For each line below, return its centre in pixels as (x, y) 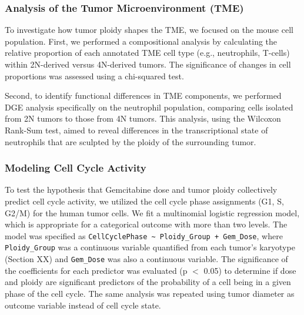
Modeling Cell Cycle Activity (76, 168)
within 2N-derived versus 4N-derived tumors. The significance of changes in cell (148, 64)
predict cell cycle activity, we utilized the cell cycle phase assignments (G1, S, (144, 201)
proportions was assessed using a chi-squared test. (94, 76)
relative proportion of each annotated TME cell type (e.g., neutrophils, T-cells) (147, 53)
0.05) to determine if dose (250, 270)
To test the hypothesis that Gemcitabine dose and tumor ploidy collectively (141, 190)
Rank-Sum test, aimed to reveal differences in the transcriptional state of (136, 130)
